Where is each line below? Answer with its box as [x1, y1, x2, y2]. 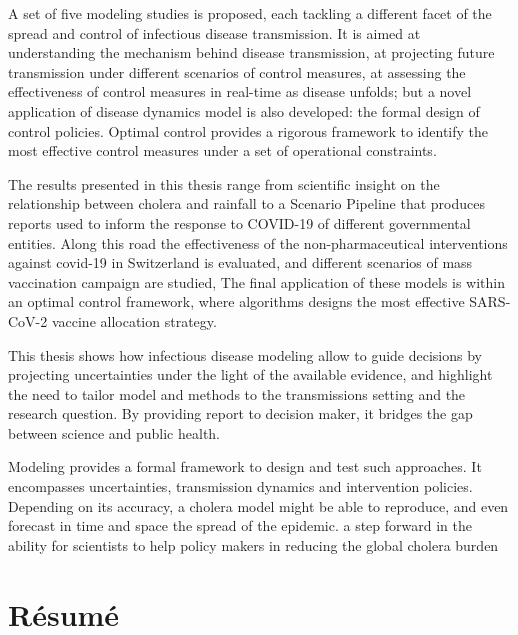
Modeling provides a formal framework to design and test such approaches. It [8, 456, 482, 477]
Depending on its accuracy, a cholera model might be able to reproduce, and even [8, 495, 509, 516]
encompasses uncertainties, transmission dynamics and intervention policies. [8, 476, 473, 497]
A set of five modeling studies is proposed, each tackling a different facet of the [8, 3, 492, 23]
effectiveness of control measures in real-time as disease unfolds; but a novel [8, 81, 472, 102]
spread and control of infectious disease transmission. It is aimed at [8, 22, 421, 43]
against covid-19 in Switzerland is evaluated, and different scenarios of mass [8, 252, 473, 273]
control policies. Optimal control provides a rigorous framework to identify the [8, 120, 489, 141]
